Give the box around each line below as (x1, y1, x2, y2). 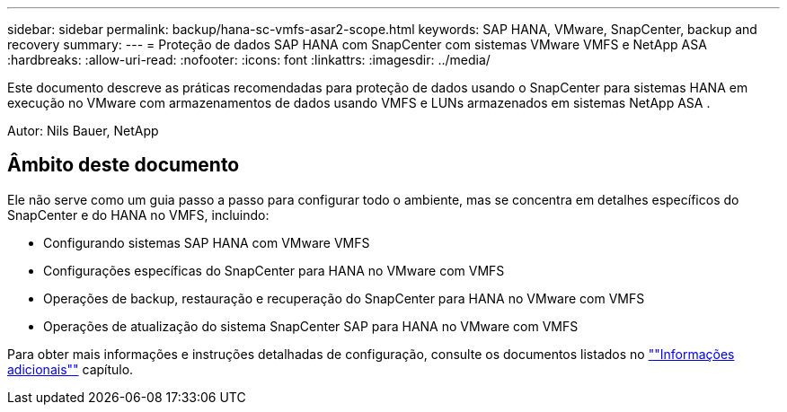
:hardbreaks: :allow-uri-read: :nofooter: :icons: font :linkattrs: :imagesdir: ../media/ (7, 52, 491, 67)
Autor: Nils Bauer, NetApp (7, 123, 159, 138)
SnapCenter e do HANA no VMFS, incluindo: (7, 206, 270, 223)
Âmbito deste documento (7, 153, 240, 177)
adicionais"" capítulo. (7, 361, 134, 377)
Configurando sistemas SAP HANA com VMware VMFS (43, 234, 370, 250)
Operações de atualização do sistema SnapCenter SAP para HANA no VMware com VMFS (43, 318, 579, 334)
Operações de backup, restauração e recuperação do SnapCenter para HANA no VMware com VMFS (43, 290, 645, 306)
